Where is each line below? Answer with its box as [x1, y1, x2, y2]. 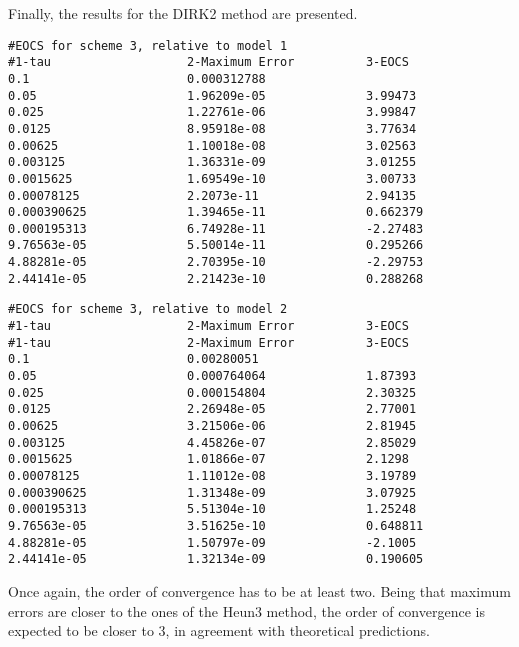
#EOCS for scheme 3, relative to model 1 [8, 38, 288, 53]
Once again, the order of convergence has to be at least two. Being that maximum [8, 580, 511, 601]
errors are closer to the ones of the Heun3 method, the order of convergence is [8, 600, 485, 621]
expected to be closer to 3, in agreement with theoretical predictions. [8, 620, 430, 641]
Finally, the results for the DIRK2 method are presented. [8, 3, 358, 23]
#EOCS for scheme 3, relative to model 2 [8, 302, 288, 317]
